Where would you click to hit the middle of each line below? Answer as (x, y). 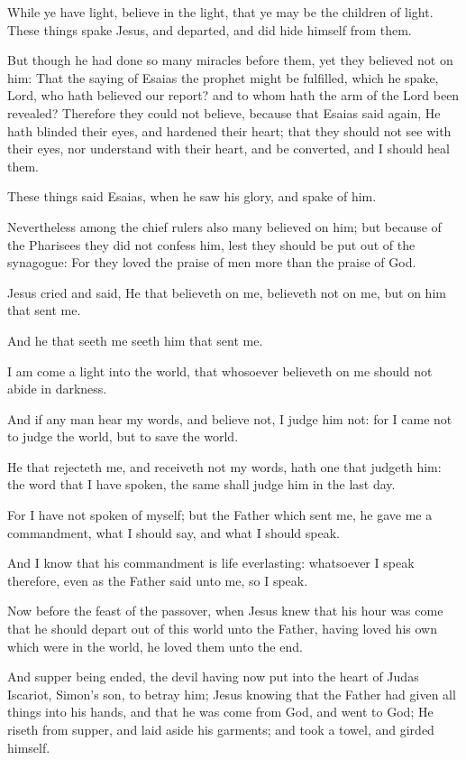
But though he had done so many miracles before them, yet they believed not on (230, 60)
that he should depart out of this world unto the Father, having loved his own (222, 629)
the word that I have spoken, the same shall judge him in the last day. (201, 484)
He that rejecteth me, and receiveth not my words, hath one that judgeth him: (224, 466)
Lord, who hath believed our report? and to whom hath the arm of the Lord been (233, 95)
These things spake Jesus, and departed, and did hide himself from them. (210, 29)
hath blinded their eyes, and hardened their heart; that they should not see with (229, 130)
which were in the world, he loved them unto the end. (155, 646)
